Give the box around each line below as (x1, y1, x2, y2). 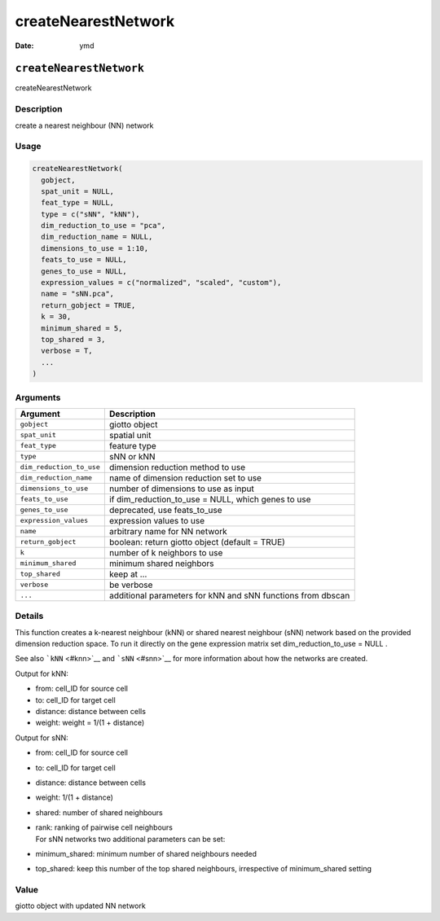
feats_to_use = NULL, (41, 255, 128, 265)
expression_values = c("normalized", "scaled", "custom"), (41, 278, 282, 287)
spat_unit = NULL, (41, 186, 114, 195)
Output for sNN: (15, 733, 68, 743)
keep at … (108, 568, 147, 580)
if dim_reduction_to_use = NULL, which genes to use (108, 493, 311, 505)
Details (15, 611, 44, 622)
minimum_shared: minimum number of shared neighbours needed (35, 849, 257, 858)
